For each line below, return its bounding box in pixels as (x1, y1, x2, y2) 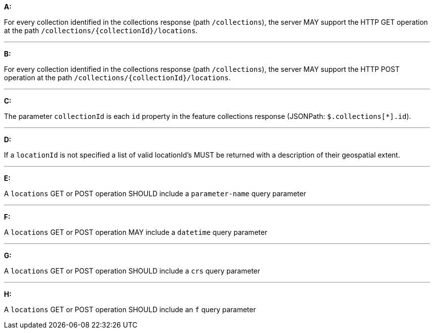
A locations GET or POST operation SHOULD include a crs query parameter (4, 267, 261, 275)
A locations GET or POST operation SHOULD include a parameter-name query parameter (4, 189, 306, 198)
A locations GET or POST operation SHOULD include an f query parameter (4, 305, 256, 314)
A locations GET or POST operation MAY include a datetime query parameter (4, 228, 268, 236)
